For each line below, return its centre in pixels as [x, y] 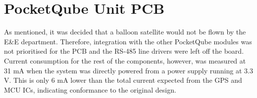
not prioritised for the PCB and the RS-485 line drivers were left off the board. [124, 51]
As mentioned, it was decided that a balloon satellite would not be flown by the [125, 32]
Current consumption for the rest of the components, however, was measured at [125, 60]
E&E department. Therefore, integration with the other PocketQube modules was [128, 41]
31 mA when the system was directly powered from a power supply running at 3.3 [128, 70]
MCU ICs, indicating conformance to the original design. [90, 89]
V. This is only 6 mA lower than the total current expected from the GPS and [123, 80]
